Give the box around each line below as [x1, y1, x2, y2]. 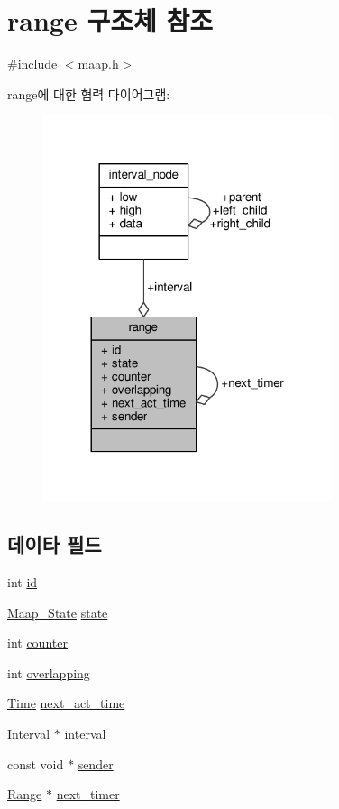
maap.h [78, 54, 119, 73]
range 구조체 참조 [7, 2, 213, 39]
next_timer [56, 785, 120, 804]
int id [7, 572, 38, 591]
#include [7, 54, 58, 73]
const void [7, 754, 64, 773]
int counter [7, 633, 68, 652]
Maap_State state [7, 602, 108, 621]
